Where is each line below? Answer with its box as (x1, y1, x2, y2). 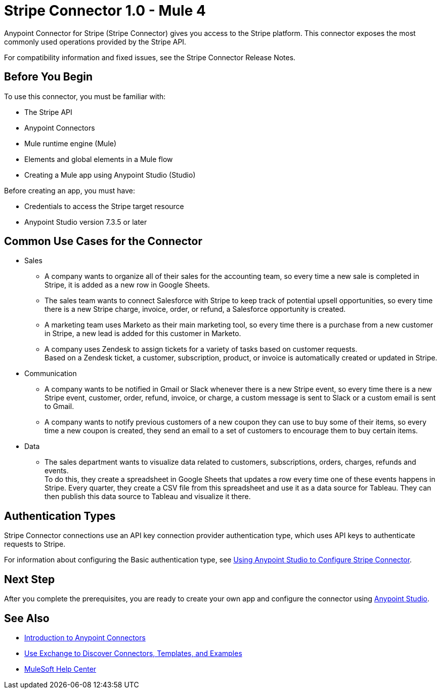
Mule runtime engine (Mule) (24, 139, 117, 148)
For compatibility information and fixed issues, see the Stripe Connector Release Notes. (4, 53, 296, 62)
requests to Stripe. (4, 540, 66, 549)
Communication (24, 369, 77, 378)
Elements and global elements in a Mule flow (24, 154, 173, 164)
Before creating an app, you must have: (4, 186, 136, 195)
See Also (4, 612, 50, 625)
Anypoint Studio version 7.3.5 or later (24, 217, 147, 226)
